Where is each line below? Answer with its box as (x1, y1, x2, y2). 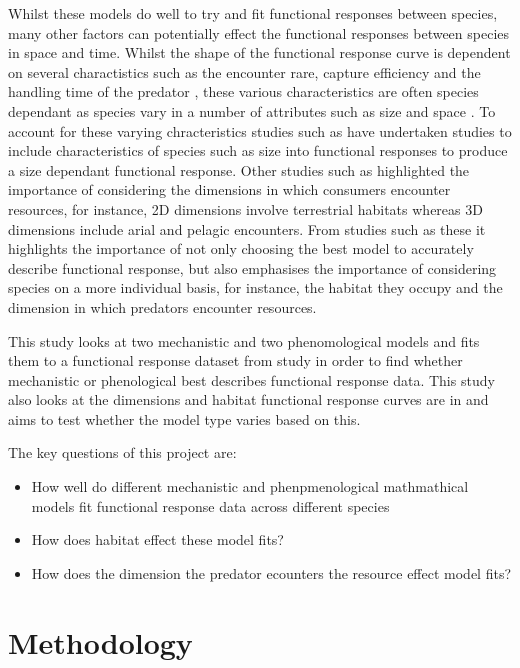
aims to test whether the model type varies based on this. (8, 408, 361, 429)
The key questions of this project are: (8, 442, 237, 463)
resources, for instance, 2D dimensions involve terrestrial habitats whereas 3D (8, 198, 483, 219)
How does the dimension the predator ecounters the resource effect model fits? (31, 562, 512, 583)
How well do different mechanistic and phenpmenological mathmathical (31, 476, 469, 497)
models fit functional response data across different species (31, 495, 390, 516)
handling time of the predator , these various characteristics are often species (8, 81, 479, 102)
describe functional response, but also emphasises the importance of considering (8, 257, 497, 278)
